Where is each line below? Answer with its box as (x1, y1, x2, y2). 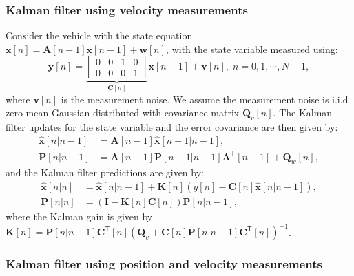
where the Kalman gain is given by (6, 209, 153, 224)
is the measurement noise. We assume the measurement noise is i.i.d (61, 92, 348, 106)
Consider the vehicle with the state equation (6, 28, 193, 43)
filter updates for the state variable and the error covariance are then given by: (6, 120, 338, 134)
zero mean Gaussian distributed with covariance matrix (6, 105, 240, 120)
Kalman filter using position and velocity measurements (6, 255, 322, 273)
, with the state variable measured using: (166, 41, 338, 56)
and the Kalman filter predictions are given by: (6, 165, 204, 180)
